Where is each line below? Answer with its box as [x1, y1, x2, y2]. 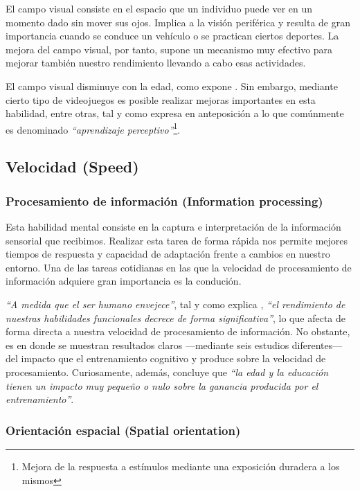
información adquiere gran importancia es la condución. [6, 274, 242, 288]
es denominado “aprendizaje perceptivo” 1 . [6, 120, 181, 136]
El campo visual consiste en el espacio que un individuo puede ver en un [6, 1, 313, 15]
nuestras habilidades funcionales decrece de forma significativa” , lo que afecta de [6, 310, 345, 325]
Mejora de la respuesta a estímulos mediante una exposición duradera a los [21, 458, 340, 473]
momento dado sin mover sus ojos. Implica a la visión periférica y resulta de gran [6, 15, 351, 29]
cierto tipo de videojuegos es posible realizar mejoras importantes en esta [6, 92, 316, 107]
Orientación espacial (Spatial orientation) [6, 421, 241, 438]
